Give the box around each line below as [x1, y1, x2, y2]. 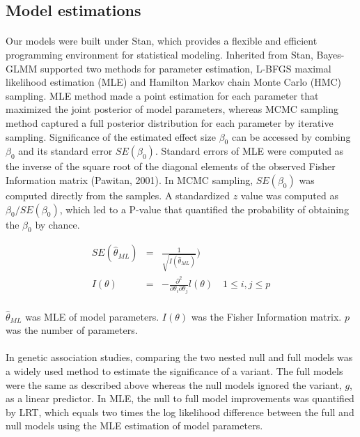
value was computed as [240, 187, 338, 202]
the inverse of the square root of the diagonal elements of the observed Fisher [6, 159, 336, 174]
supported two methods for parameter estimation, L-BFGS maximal [40, 61, 331, 75]
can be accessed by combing [231, 129, 351, 144]
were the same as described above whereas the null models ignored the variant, [6, 377, 342, 392]
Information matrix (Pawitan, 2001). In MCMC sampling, [6, 172, 253, 187]
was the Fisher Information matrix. [191, 309, 342, 323]
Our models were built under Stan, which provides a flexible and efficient [6, 33, 318, 48]
